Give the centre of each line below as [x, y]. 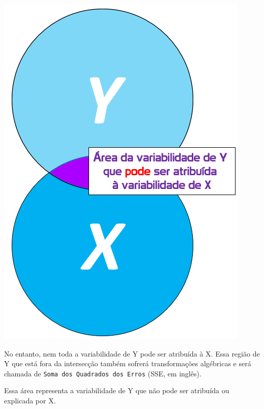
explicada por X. [30, 401]
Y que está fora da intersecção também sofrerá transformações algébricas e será [128, 363]
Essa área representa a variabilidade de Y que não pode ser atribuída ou [117, 390]
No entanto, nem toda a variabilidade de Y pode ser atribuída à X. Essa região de [132, 353]
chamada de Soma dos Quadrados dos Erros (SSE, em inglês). [103, 373]
